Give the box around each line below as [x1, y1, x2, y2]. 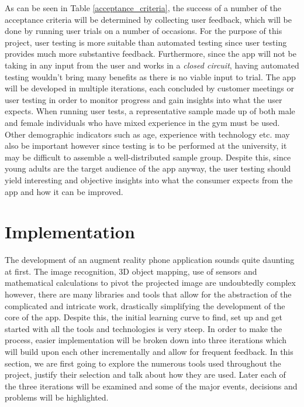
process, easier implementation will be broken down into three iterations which [5, 334, 286, 346]
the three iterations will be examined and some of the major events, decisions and [5, 379, 298, 392]
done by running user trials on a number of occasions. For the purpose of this [5, 25, 282, 37]
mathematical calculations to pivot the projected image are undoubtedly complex [5, 276, 296, 289]
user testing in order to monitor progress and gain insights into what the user [5, 93, 282, 105]
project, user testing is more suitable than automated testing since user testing [5, 36, 287, 48]
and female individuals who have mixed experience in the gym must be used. [5, 116, 280, 128]
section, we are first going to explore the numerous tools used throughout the [5, 357, 281, 369]
